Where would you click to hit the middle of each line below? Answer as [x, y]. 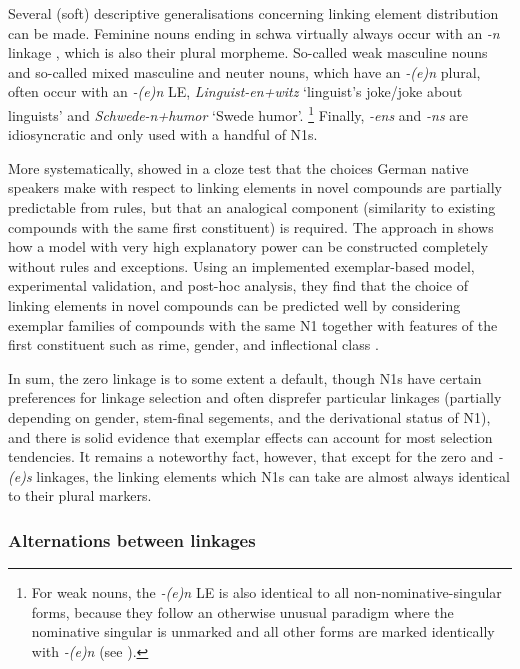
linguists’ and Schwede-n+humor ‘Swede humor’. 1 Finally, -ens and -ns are [238, 113]
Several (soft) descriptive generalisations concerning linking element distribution [253, 13]
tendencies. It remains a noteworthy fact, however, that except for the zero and [251, 456]
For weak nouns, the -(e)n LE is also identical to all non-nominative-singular [266, 592]
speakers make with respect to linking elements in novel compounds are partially [255, 187]
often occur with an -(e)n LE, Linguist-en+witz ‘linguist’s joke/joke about [235, 91]
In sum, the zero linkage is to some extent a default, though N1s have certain [245, 377]
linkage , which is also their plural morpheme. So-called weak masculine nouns [248, 52]
